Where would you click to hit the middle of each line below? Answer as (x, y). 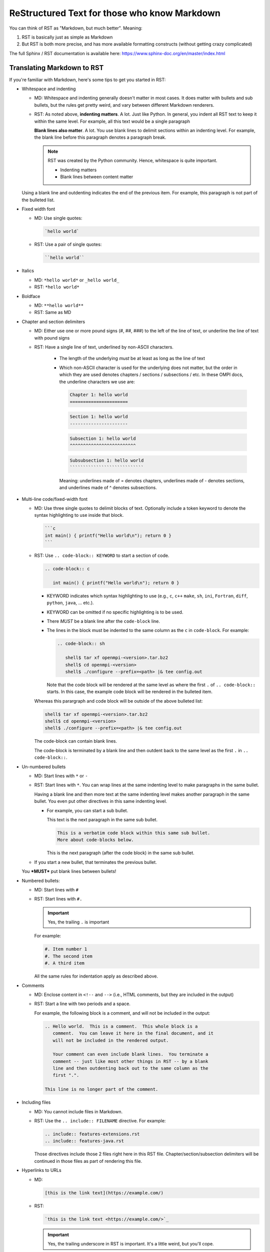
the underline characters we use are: (97, 382)
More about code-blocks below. (96, 840)
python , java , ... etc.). (70, 603)
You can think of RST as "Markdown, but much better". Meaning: (76, 28)
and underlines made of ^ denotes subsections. (108, 488)
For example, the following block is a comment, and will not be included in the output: (122, 1013)
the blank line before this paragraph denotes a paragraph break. (100, 137)
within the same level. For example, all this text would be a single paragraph (112, 121)
